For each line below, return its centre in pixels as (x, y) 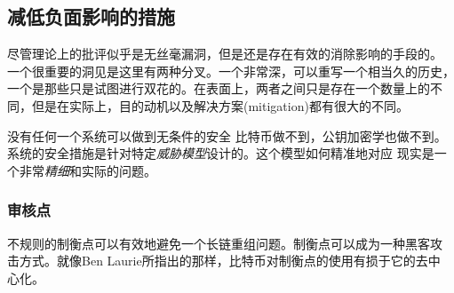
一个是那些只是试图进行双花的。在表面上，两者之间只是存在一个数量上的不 (225, 88)
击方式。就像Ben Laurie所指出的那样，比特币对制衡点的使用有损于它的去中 (224, 261)
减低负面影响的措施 (91, 16)
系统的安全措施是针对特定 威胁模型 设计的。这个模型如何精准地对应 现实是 (221, 153)
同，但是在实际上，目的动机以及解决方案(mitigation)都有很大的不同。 (208, 105)
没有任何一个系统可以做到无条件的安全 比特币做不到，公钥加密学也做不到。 (227, 135)
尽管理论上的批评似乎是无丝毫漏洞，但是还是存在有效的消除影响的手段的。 (225, 54)
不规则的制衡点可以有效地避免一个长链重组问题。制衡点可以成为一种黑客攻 (225, 243)
